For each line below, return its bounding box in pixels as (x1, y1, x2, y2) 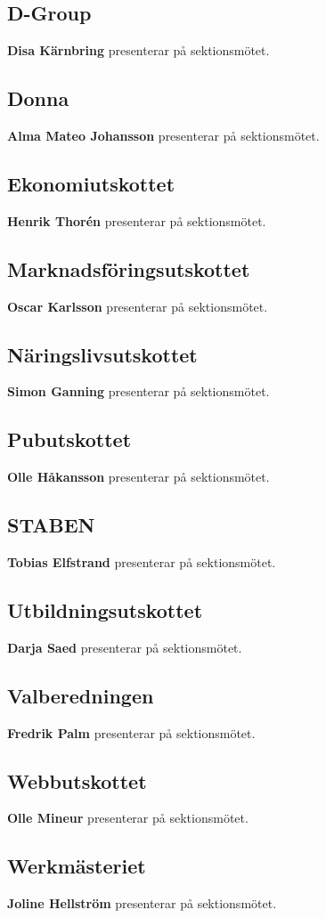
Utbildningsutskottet (7, 596, 203, 623)
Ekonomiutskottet (7, 169, 175, 197)
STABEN (7, 511, 95, 539)
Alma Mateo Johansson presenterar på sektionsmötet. (7, 126, 320, 144)
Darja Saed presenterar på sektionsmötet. (7, 638, 242, 656)
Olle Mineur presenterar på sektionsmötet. (7, 808, 249, 827)
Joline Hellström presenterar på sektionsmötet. (7, 894, 277, 913)
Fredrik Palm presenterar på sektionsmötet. (7, 723, 256, 742)
